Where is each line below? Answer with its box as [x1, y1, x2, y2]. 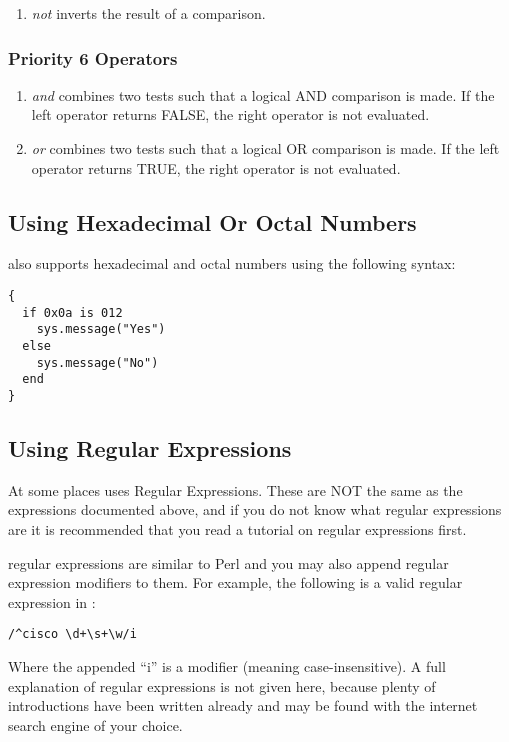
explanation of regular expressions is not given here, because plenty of [8, 675, 436, 696]
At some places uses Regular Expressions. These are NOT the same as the [8, 479, 463, 500]
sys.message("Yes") [36, 322, 166, 337]
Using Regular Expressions [8, 432, 292, 463]
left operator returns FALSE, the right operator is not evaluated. [31, 104, 430, 125]
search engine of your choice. [8, 714, 183, 735]
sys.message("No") [36, 355, 159, 370]
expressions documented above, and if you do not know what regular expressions [8, 499, 502, 520]
